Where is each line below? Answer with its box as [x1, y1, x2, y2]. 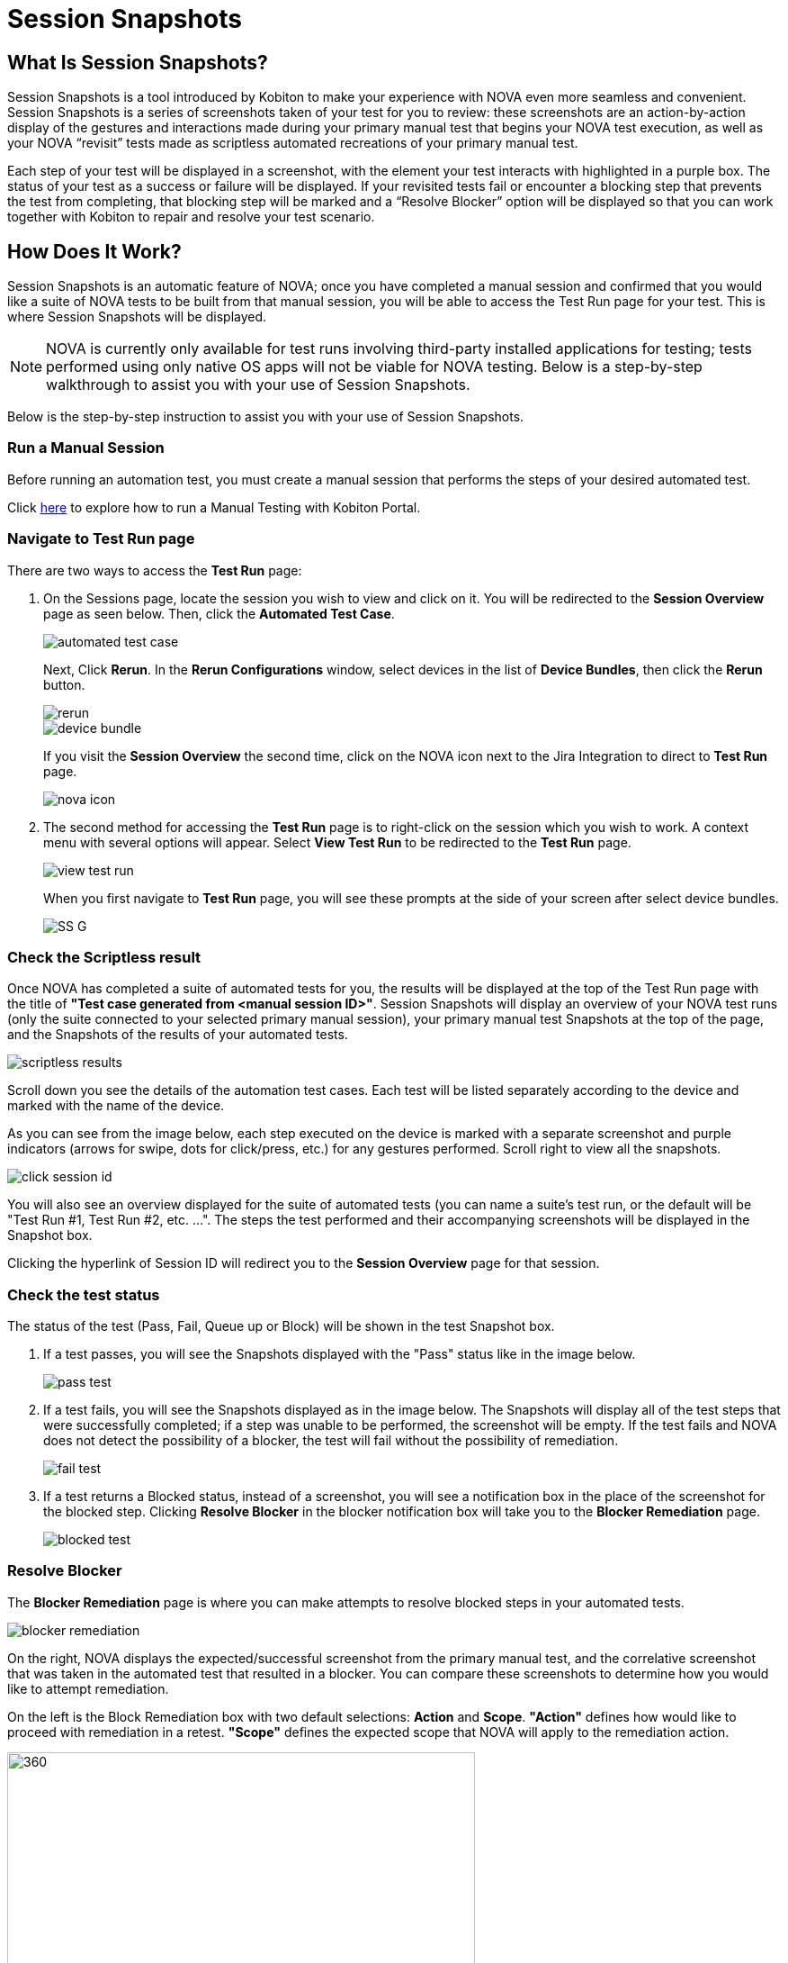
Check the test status [7, 1285, 160, 1304]
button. [43, 676, 85, 692]
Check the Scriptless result [7, 947, 201, 966]
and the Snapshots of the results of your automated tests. [7, 1027, 348, 1043]
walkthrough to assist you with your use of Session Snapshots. [46, 375, 470, 394]
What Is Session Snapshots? [7, 50, 268, 74]
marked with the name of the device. [7, 1098, 225, 1114]
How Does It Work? [7, 240, 182, 263]
